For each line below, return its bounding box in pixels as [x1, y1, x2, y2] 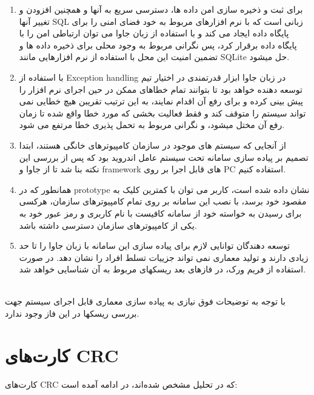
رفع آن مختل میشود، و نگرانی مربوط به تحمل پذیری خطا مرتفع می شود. [19, 118, 285, 131]
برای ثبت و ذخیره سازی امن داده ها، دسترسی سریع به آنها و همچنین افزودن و [19, 3, 303, 15]
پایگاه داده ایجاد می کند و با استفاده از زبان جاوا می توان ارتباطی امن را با [19, 27, 289, 39]
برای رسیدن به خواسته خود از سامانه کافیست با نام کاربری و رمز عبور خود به [19, 206, 302, 219]
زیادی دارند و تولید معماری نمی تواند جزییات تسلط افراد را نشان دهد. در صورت [19, 251, 309, 263]
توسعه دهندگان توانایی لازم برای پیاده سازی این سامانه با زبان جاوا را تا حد [19, 239, 290, 252]
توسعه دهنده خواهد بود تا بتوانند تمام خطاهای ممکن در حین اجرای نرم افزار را [19, 83, 302, 95]
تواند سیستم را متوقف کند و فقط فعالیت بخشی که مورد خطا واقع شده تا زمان [19, 106, 306, 119]
